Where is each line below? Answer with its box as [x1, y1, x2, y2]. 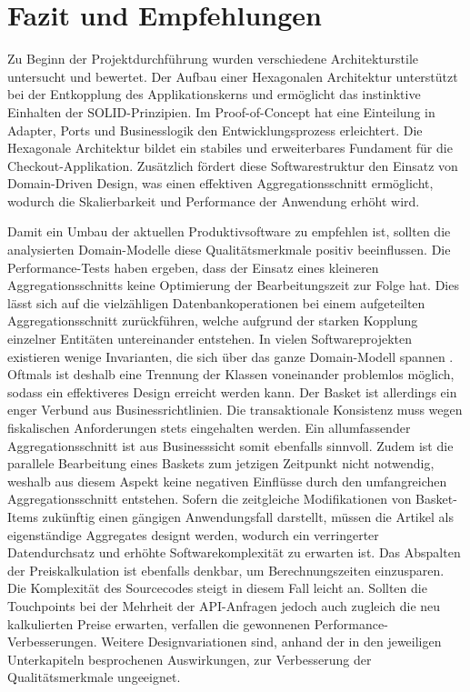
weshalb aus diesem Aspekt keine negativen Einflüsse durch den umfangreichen [7, 471, 447, 490]
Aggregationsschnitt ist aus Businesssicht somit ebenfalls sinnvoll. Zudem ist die [7, 436, 454, 455]
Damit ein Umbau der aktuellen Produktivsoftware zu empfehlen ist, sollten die [7, 222, 451, 241]
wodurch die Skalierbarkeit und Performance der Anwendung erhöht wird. [7, 191, 420, 210]
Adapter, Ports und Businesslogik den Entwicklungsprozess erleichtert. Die [7, 120, 423, 139]
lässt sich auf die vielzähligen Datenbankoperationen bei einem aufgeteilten [7, 293, 425, 312]
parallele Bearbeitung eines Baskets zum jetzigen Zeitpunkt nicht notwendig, [7, 454, 435, 473]
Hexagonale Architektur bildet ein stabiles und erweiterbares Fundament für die [7, 138, 453, 157]
